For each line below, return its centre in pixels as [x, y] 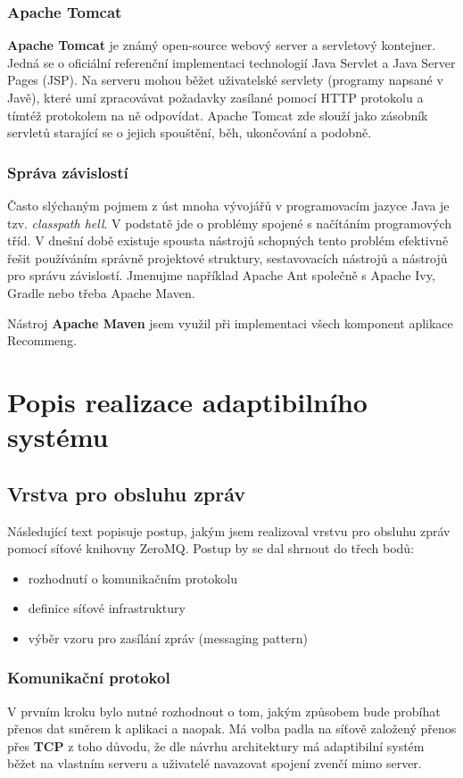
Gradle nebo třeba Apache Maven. [101, 292]
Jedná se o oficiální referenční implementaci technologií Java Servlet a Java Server [231, 62]
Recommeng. [42, 340]
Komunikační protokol [89, 678]
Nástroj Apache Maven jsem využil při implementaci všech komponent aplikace [230, 323]
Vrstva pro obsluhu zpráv [127, 493]
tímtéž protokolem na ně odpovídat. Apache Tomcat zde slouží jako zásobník [218, 115]
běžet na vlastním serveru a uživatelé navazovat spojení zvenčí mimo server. [215, 763]
